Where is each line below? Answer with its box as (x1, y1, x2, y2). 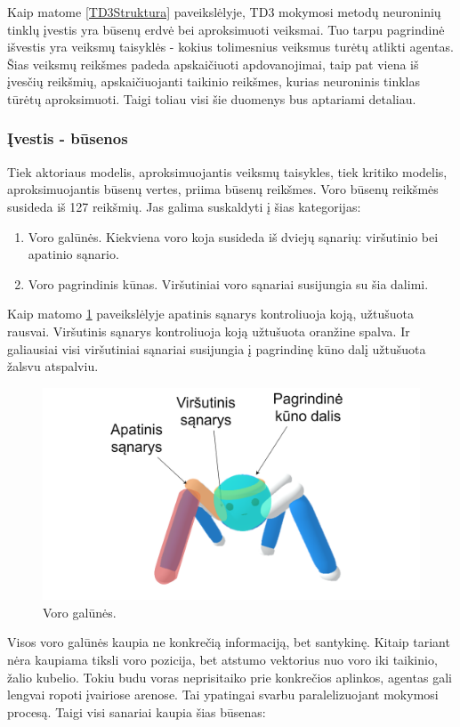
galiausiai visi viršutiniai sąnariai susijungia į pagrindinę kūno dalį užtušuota (7, 339, 426, 358)
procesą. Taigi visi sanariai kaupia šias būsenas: (7, 702, 266, 721)
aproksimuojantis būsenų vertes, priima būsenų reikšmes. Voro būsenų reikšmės (7, 180, 439, 198)
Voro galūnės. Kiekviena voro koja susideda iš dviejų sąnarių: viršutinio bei (28, 227, 439, 246)
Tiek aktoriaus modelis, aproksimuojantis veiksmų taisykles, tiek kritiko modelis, (7, 162, 448, 181)
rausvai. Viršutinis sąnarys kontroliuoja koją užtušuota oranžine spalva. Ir (7, 321, 410, 340)
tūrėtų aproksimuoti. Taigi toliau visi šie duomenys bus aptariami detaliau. (7, 89, 416, 108)
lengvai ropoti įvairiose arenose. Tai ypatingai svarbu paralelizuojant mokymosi (7, 685, 439, 704)
